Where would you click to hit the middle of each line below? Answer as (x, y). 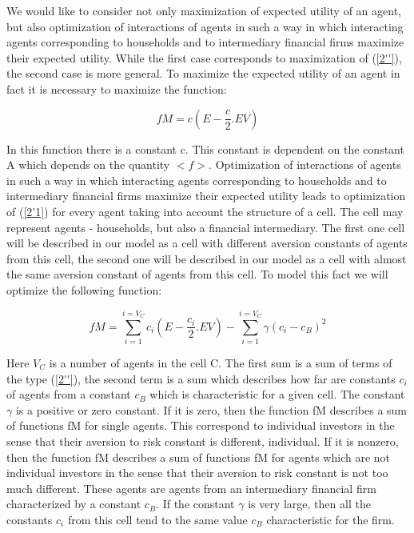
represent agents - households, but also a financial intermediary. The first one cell (206, 227)
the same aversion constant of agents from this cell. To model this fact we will (197, 274)
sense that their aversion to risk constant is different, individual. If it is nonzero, (203, 441)
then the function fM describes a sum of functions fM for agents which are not (199, 457)
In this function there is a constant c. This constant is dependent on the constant (205, 148)
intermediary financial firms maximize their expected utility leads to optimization (206, 196)
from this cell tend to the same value (157, 519)
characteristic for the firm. (330, 519)
